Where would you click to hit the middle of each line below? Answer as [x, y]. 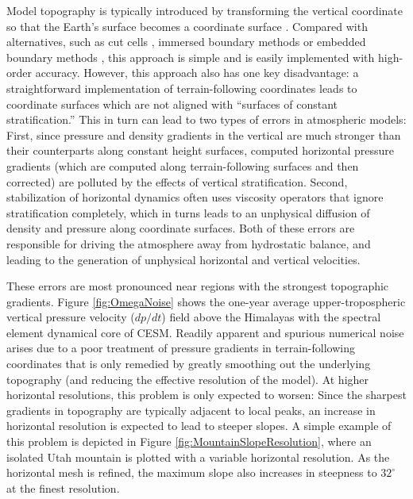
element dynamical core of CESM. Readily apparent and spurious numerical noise [205, 332]
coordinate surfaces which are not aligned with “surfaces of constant [172, 104]
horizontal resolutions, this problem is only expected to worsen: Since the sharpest [206, 395]
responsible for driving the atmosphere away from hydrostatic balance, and [189, 243]
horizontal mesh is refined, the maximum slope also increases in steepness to [192, 472]
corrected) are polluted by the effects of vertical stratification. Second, [177, 181]
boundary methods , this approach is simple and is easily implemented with [191, 57]
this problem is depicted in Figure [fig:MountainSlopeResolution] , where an [189, 441]
